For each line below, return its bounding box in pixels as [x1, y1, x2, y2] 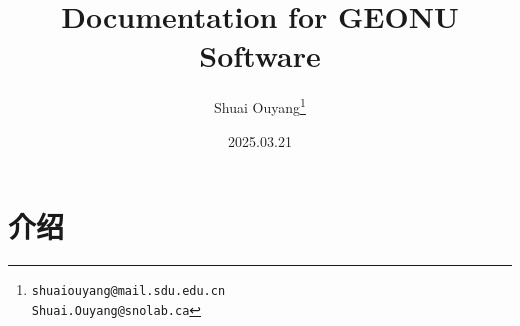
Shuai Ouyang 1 [214, 94, 306, 117]
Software [199, 35, 321, 76]
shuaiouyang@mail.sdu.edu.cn [31, 284, 226, 299]
